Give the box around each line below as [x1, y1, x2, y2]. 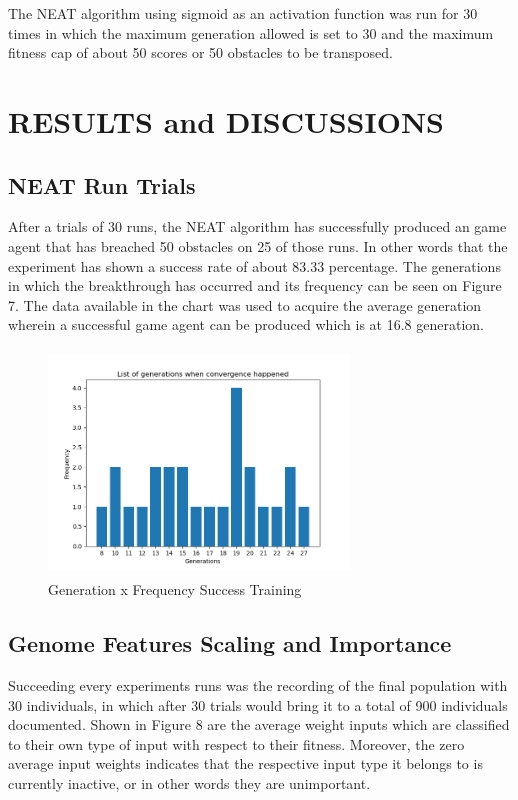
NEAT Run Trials [8, 169, 196, 200]
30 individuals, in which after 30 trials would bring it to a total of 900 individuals [8, 694, 508, 715]
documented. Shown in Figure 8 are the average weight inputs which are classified [8, 714, 510, 735]
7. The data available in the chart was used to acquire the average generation [8, 294, 482, 315]
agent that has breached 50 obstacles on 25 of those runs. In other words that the [8, 235, 508, 256]
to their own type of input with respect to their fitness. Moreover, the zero [8, 733, 465, 754]
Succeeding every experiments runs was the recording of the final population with [8, 675, 508, 696]
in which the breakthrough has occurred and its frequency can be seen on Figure [8, 275, 502, 296]
